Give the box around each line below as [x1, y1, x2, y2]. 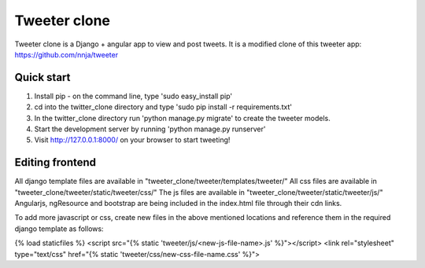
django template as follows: [14, 224, 104, 233]
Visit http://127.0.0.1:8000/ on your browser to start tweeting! [34, 135, 231, 145]
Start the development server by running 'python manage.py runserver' [34, 124, 266, 134]
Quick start [14, 71, 71, 84]
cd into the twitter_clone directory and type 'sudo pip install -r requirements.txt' [34, 102, 293, 112]
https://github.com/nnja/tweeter [14, 50, 118, 59]
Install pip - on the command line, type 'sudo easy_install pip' [34, 91, 232, 101]
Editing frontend [14, 156, 97, 169]
